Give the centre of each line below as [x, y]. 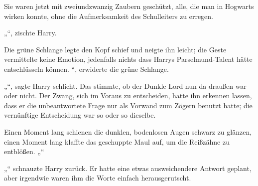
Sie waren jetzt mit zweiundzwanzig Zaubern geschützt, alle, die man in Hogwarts [129, 6]
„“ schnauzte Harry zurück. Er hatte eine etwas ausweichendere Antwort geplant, [128, 168]
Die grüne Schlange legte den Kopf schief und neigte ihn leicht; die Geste [115, 49]
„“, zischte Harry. [30, 33]
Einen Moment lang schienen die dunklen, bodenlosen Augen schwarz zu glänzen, [128, 131]
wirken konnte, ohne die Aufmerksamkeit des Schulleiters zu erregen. [109, 16]
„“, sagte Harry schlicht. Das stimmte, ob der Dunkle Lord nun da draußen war [125, 86]
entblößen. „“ [24, 151]
